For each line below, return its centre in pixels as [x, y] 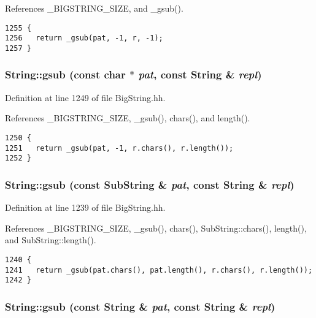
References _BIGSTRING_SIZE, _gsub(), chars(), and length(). [128, 118]
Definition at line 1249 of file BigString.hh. [85, 97]
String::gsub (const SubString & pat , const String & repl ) [150, 184]
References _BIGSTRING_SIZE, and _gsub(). [94, 8]
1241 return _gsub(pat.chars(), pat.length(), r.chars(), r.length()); [159, 270]
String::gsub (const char [65, 74]
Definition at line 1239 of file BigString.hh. [85, 207]
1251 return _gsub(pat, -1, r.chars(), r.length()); [119, 148]
